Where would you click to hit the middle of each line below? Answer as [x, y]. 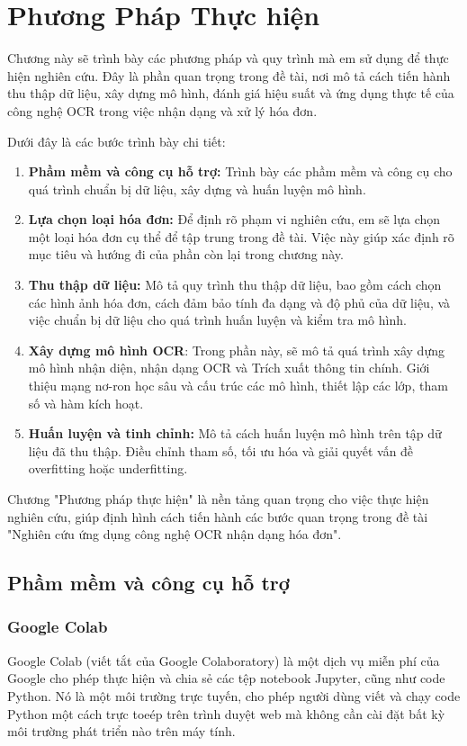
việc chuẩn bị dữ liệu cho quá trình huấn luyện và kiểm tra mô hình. [217, 320]
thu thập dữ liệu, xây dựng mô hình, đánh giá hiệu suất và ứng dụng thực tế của [231, 93]
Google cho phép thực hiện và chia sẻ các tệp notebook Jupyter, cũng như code [226, 678]
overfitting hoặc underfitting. [108, 468]
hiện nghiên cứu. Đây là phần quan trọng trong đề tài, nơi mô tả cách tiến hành [229, 75]
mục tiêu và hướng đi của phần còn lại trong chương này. [186, 254]
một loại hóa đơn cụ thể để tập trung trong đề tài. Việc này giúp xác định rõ [241, 236]
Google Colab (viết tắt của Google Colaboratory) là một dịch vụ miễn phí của [224, 660]
